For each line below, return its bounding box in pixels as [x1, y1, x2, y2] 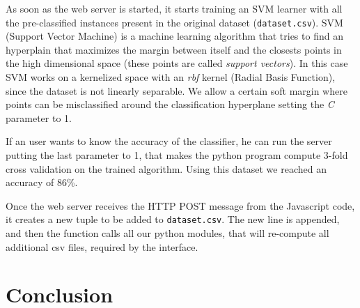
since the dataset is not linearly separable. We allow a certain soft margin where [6, 83, 347, 98]
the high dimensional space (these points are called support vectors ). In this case [6, 56, 348, 70]
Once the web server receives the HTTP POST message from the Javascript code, [6, 198, 355, 213]
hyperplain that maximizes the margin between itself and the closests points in [6, 42, 342, 56]
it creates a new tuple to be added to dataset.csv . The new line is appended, [6, 212, 340, 226]
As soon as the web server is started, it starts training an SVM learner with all [6, 1, 343, 15]
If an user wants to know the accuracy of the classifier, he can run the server [6, 134, 332, 148]
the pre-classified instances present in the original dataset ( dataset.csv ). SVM [6, 15, 343, 29]
